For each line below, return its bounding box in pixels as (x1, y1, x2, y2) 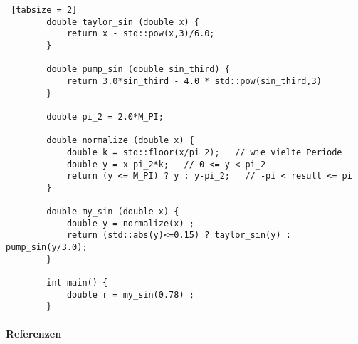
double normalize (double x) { (46, 135, 194, 146)
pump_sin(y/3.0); (6, 242, 88, 253)
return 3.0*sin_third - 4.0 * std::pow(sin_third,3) (66, 75, 322, 86)
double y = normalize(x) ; (66, 218, 194, 229)
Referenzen (6, 325, 62, 340)
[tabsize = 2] (11, 5, 78, 15)
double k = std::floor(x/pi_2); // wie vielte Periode (66, 147, 342, 157)
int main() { (46, 278, 108, 288)
